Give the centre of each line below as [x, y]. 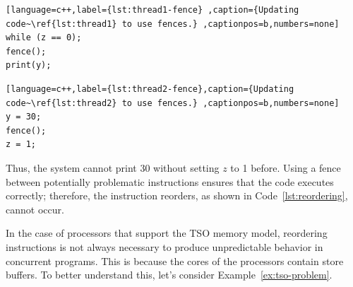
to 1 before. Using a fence [286, 167]
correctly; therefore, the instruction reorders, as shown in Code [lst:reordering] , [177, 195]
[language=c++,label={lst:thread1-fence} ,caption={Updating [152, 10]
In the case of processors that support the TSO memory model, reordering [167, 233]
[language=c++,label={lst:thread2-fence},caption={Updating [150, 89]
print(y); [29, 65]
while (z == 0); [44, 38]
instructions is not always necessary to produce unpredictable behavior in [164, 246]
